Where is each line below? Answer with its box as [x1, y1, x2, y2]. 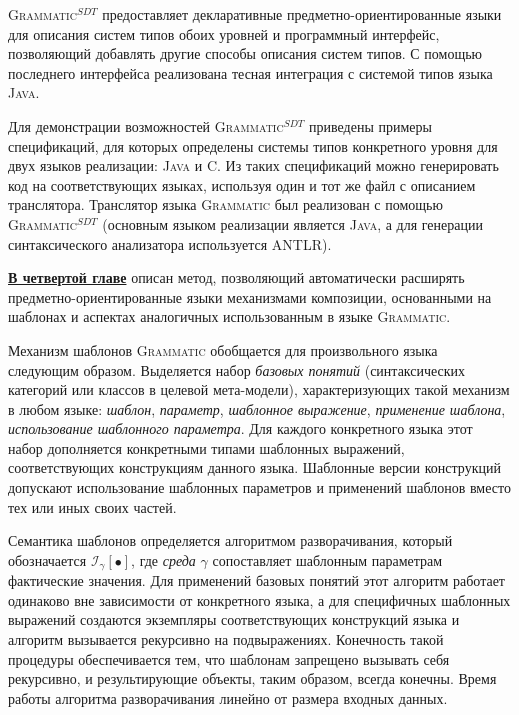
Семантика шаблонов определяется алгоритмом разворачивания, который [8, 530, 453, 551]
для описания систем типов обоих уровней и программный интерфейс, [8, 23, 440, 44]
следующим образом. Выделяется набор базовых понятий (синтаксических [8, 359, 466, 380]
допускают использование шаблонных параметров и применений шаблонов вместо [8, 477, 511, 498]
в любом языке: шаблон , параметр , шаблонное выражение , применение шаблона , [8, 398, 506, 419]
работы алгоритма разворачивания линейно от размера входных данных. [8, 687, 448, 708]
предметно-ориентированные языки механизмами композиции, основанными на [8, 286, 492, 307]
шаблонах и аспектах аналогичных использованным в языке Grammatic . [8, 306, 451, 327]
